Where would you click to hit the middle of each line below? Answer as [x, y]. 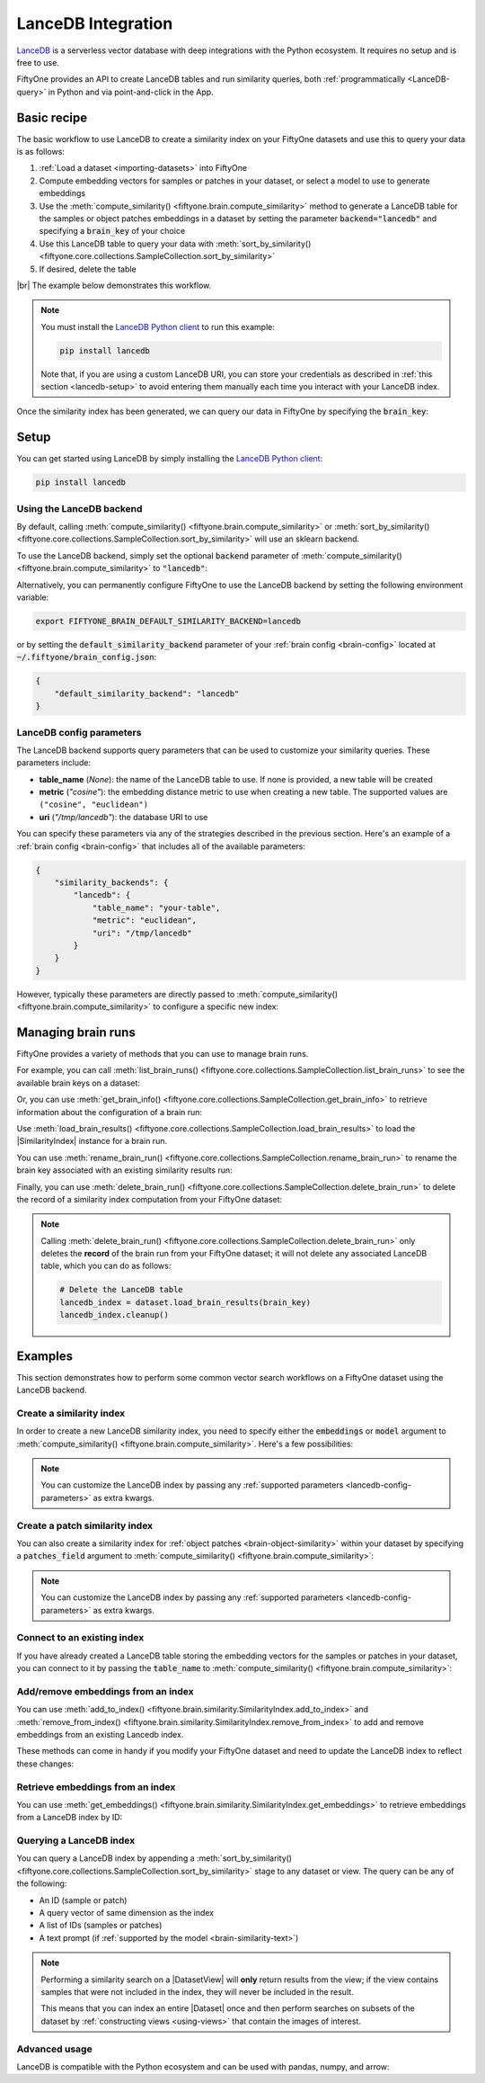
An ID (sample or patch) [83, 1900]
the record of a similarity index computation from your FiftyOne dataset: [150, 1199]
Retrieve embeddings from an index [96, 1787]
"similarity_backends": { [111, 883]
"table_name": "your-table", [156, 907]
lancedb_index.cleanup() [115, 1315]
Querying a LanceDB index [76, 1841]
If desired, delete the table [88, 269]
